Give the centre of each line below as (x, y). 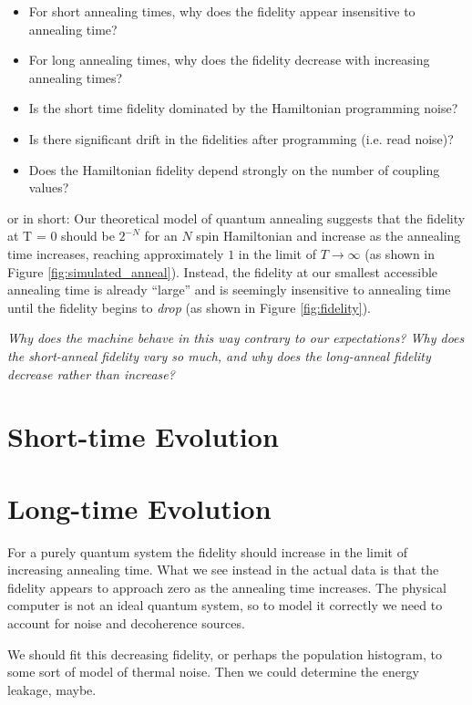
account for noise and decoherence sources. (126, 622)
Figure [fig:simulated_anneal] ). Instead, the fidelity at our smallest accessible (223, 271)
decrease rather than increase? (91, 373)
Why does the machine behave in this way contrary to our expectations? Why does (236, 338)
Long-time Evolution (139, 508)
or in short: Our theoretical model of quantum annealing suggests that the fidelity (236, 218)
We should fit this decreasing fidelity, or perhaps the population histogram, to (225, 653)
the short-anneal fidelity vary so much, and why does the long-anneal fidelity (219, 355)
